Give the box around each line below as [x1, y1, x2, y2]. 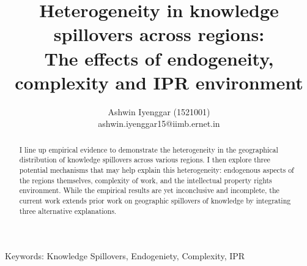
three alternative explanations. [19, 205, 117, 216]
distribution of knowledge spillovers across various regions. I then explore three [19, 154, 270, 165]
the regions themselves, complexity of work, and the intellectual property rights [19, 175, 272, 185]
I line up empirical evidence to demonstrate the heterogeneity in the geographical [19, 144, 278, 154]
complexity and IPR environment [15, 69, 303, 94]
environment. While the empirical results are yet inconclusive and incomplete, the [19, 185, 279, 196]
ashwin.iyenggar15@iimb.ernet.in [98, 117, 220, 130]
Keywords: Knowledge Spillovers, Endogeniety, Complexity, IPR [5, 249, 245, 262]
